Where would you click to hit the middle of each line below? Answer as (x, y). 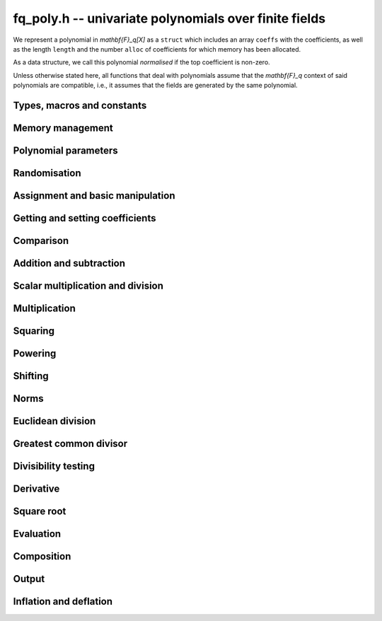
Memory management (63, 128)
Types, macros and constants (80, 105)
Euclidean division (54, 421)
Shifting (31, 376)
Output (29, 579)
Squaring (34, 331)
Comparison (41, 241)
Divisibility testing (54, 466)
